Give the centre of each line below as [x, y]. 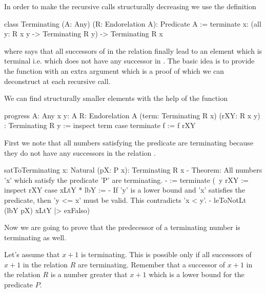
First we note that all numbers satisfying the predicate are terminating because [129, 142]
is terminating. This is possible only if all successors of [166, 254]
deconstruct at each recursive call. [57, 81]
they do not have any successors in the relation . [80, 152]
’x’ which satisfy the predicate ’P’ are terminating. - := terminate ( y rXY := [126, 180]
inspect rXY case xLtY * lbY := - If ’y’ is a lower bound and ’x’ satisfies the [125, 190]
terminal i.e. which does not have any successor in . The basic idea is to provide [129, 61]
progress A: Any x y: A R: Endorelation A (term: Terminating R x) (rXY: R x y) [132, 115]
